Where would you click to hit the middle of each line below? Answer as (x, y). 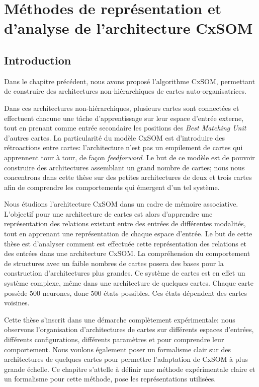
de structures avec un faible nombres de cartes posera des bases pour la (114, 263)
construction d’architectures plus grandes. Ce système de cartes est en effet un (125, 273)
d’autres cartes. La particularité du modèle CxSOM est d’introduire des (115, 137)
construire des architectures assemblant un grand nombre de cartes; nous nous (124, 167)
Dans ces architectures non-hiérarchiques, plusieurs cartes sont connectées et (122, 108)
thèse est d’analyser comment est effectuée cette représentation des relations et (125, 243)
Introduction (38, 60)
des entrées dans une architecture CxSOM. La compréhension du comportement (127, 253)
